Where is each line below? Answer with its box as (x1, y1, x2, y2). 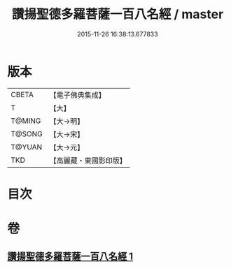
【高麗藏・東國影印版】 (49, 155, 127, 165)
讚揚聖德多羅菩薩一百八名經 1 (7, 251, 134, 263)
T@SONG (10, 129, 43, 138)
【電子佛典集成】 (49, 90, 106, 100)
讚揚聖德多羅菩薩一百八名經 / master (11, 6, 224, 22)
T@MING (10, 116, 41, 126)
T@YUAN (10, 142, 43, 152)
